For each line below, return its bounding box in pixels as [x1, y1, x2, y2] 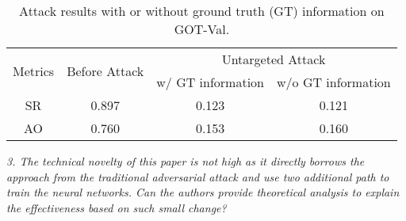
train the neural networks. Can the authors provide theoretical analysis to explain [6, 184, 400, 200]
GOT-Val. [174, 20, 230, 38]
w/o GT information [277, 73, 391, 91]
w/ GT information [156, 73, 265, 91]
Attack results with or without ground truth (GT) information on [19, 2, 385, 20]
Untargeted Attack [221, 50, 326, 68]
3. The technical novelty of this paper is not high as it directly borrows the [6, 153, 365, 169]
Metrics [13, 61, 55, 80]
